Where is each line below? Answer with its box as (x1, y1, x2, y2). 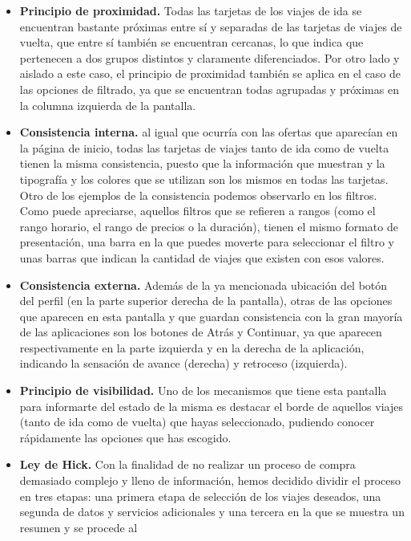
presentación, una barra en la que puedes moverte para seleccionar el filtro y (19, 234, 394, 250)
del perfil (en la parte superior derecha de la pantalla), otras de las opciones (19, 292, 393, 309)
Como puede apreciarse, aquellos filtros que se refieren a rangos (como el (19, 202, 376, 219)
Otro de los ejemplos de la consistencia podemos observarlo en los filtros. (19, 186, 377, 203)
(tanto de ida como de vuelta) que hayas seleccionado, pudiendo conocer (19, 413, 375, 430)
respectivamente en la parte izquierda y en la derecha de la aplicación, (19, 339, 365, 356)
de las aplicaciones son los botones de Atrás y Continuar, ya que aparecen (19, 323, 382, 340)
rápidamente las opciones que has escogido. (19, 429, 232, 445)
